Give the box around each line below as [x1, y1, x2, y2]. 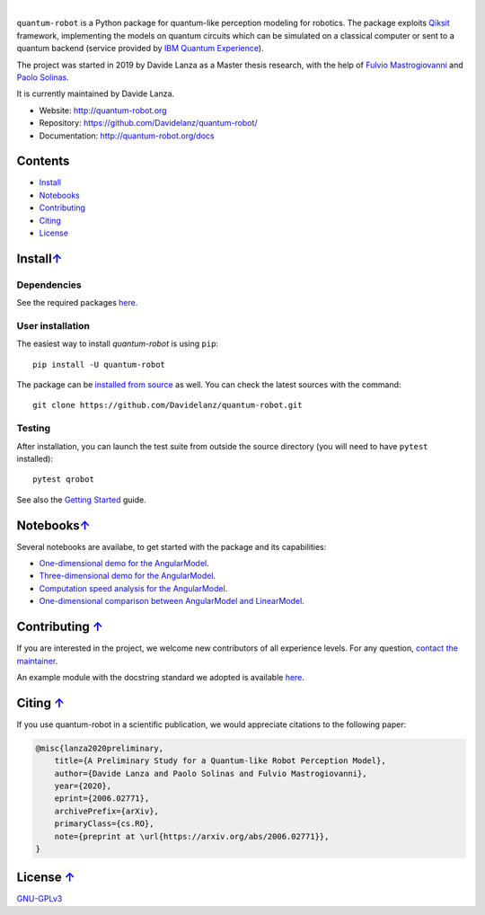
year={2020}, [54, 780, 112, 791]
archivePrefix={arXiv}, [54, 805, 159, 816]
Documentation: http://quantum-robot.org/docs [39, 130, 215, 141]
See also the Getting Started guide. [16, 494, 147, 505]
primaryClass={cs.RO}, [54, 819, 154, 829]
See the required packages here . [16, 298, 138, 308]
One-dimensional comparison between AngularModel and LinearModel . [39, 596, 304, 607]
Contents [16, 154, 70, 169]
